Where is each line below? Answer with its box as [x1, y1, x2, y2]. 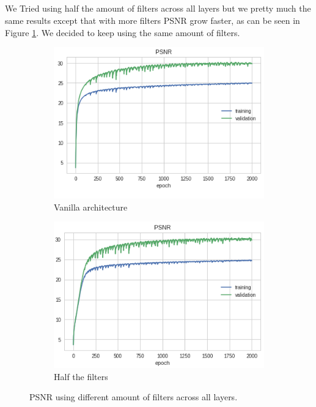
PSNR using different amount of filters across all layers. [29, 390, 238, 403]
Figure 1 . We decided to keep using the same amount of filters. [5, 26, 240, 39]
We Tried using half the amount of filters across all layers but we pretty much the [5, 2, 311, 15]
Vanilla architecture [54, 200, 128, 213]
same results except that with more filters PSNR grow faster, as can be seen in [5, 13, 300, 26]
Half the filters [54, 370, 108, 383]
